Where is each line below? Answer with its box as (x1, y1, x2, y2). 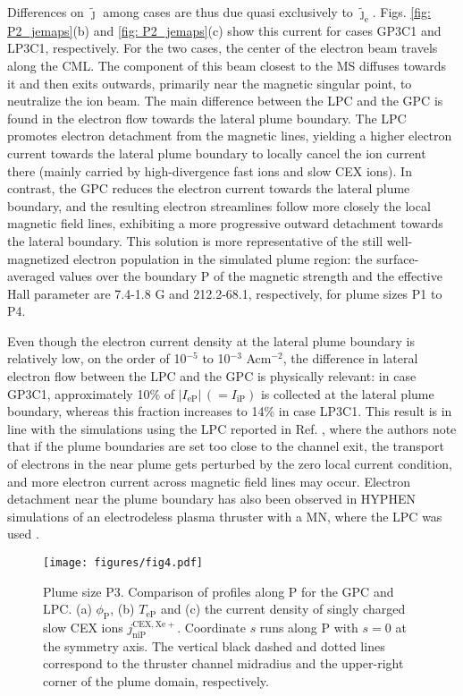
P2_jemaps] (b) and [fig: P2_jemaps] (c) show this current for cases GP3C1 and (7, 21, 442, 39)
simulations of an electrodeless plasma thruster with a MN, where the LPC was (7, 506, 442, 525)
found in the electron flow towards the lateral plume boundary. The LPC (7, 108, 407, 127)
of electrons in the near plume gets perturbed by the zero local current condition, (7, 454, 452, 473)
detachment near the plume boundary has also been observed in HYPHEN (7, 489, 416, 508)
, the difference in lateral (282, 349, 418, 368)
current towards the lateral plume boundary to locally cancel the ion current (7, 143, 426, 162)
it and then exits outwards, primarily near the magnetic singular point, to (7, 73, 412, 92)
